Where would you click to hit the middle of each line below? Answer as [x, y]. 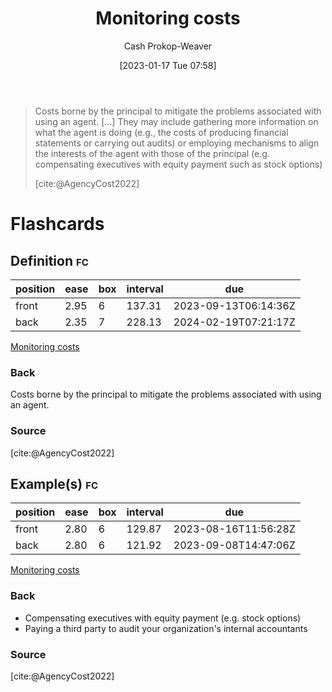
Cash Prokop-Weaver [168, 46]
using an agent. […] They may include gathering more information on [176, 121]
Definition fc [49, 260]
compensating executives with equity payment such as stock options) [178, 164]
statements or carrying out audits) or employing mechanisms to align [177, 143]
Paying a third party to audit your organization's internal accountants [166, 628]
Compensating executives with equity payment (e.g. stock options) [163, 618]
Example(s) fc [54, 483]
